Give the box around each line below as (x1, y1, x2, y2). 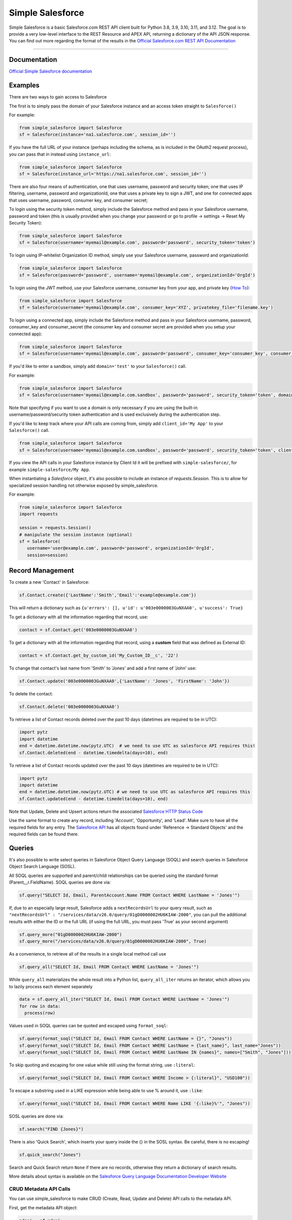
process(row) (24, 1010, 55, 1016)
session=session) (27, 552, 68, 558)
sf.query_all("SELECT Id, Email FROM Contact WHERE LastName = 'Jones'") (19, 964, 199, 970)
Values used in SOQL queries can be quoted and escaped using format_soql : (9, 1023, 168, 1029)
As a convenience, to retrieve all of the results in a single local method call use (9, 951, 166, 957)
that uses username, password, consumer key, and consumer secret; (9, 197, 148, 203)
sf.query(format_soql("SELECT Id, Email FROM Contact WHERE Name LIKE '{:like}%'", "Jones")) (19, 1100, 251, 1106)
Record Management (9, 567, 74, 575)
